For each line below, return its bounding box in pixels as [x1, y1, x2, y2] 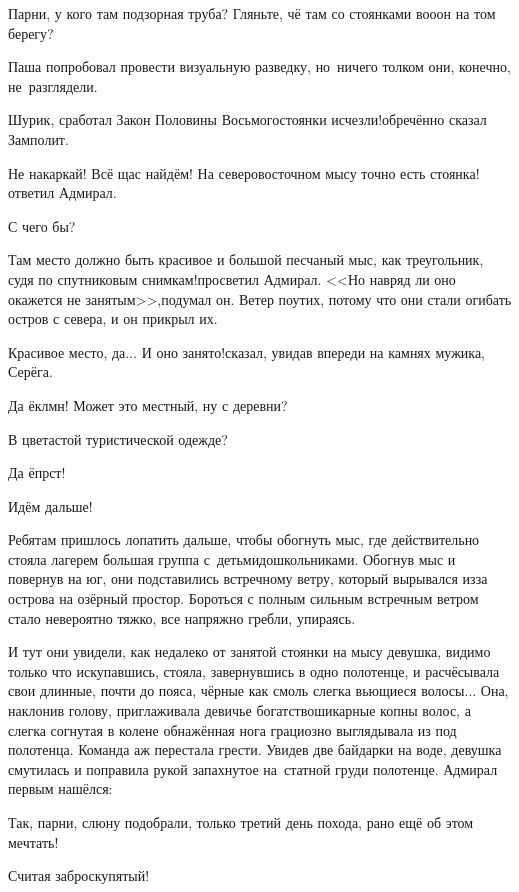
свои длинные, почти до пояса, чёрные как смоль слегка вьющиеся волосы [8, 680, 465, 701]
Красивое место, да [8, 341, 126, 362]
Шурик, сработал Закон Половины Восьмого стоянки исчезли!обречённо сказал [8, 109, 487, 130]
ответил [8, 182, 55, 203]
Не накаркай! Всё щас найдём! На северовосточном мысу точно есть [8, 162, 426, 183]
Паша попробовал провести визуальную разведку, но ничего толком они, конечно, [8, 56, 511, 77]
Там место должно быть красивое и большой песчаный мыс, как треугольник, [8, 249, 484, 270]
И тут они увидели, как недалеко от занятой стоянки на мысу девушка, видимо [8, 641, 491, 662]
